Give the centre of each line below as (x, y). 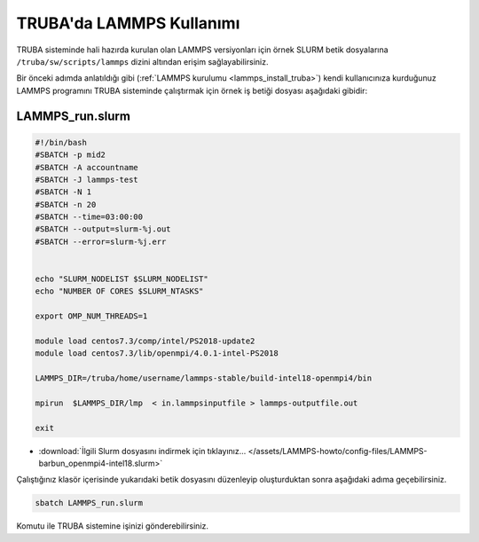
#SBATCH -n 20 (66, 204)
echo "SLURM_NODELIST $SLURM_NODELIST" (122, 279)
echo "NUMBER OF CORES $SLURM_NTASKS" (119, 291)
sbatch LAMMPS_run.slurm (89, 503)
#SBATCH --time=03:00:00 (89, 217)
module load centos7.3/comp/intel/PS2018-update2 (145, 341)
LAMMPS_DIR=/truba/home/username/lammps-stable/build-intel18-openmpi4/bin (204, 378)
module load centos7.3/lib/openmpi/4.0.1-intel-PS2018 (157, 353)
